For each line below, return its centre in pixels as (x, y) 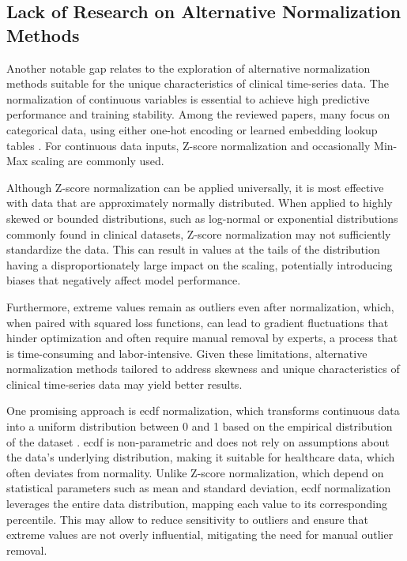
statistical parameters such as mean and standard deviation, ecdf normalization (199, 488)
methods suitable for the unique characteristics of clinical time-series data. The (198, 83)
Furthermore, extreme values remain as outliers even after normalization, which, (200, 306)
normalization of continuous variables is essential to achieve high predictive (188, 98)
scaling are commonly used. (98, 161)
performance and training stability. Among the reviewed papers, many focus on (198, 114)
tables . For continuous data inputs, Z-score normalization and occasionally (188, 145)
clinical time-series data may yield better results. (124, 384)
